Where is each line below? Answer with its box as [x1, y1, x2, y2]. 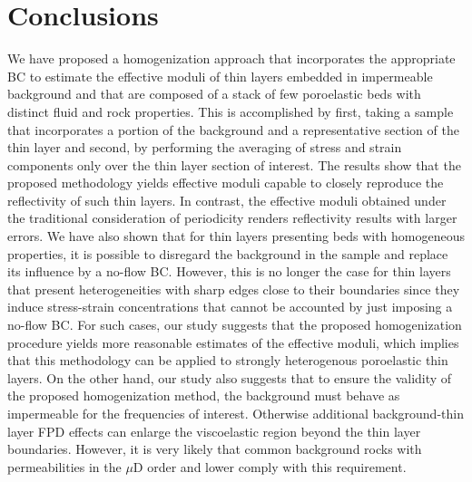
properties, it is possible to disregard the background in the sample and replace [7, 244, 448, 263]
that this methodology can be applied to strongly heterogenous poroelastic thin [7, 351, 448, 370]
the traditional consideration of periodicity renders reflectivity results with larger [7, 208, 457, 227]
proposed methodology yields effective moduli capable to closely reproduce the [7, 173, 444, 192]
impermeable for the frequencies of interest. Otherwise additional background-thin [7, 404, 464, 422]
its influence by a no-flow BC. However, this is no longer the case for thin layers [7, 262, 451, 281]
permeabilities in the [7, 457, 122, 476]
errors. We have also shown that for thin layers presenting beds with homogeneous [7, 227, 465, 246]
